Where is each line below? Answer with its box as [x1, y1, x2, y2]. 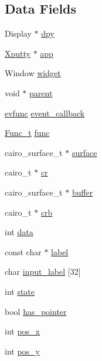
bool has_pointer [5, 305, 67, 317]
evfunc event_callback [5, 106, 85, 119]
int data [5, 226, 33, 238]
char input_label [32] [5, 265, 81, 278]
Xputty [5, 47, 30, 59]
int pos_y [5, 344, 40, 357]
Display [5, 27, 32, 40]
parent [29, 86, 53, 99]
